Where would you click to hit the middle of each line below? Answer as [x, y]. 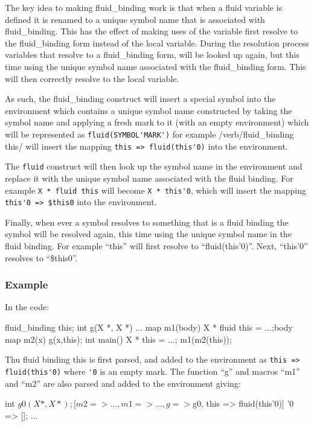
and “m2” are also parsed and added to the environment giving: [123, 383]
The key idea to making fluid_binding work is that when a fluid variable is [144, 7]
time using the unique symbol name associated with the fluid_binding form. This [155, 66]
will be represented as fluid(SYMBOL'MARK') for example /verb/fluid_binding [149, 134]
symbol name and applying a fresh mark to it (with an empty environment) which [157, 122]
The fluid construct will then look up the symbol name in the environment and [154, 166]
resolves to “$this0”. [41, 257]
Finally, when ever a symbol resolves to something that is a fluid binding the [147, 222]
